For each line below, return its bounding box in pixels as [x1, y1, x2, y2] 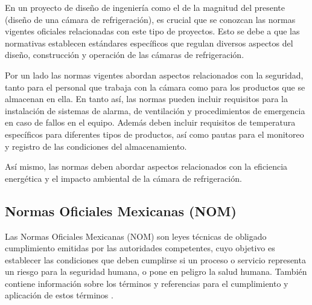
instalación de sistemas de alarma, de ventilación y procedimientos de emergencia [5, 104, 305, 117]
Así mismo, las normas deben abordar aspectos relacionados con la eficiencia [5, 160, 288, 173]
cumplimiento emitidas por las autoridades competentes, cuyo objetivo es [5, 242, 275, 254]
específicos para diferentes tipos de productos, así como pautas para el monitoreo [5, 127, 304, 140]
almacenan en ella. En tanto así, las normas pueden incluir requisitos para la [5, 92, 288, 105]
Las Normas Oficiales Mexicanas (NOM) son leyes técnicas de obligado [5, 230, 267, 242]
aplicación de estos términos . [5, 289, 113, 301]
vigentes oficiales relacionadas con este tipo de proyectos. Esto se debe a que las [5, 25, 300, 37]
